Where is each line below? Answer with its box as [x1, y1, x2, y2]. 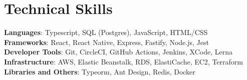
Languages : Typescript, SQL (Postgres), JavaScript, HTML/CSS [4, 27, 208, 37]
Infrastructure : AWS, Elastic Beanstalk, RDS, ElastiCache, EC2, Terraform [4, 56, 243, 66]
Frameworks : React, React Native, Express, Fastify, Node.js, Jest [4, 36, 209, 47]
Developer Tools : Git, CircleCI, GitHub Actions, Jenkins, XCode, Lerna [4, 46, 232, 57]
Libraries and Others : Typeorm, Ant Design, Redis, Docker [4, 66, 195, 76]
